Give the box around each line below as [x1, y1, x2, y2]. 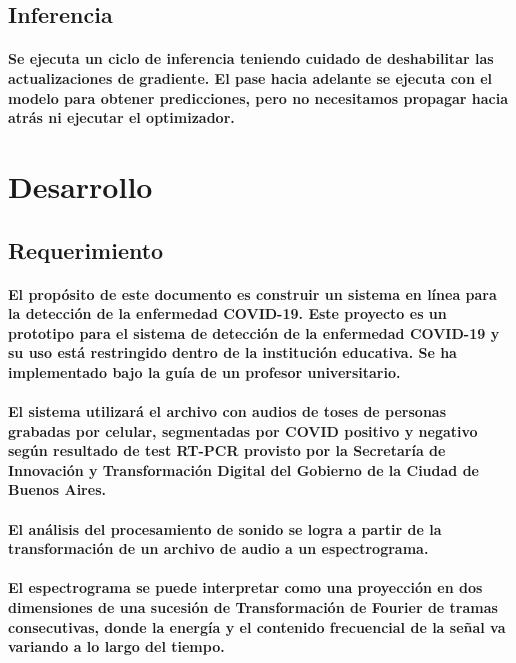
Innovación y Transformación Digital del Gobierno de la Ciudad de [8, 459, 479, 480]
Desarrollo [8, 165, 153, 206]
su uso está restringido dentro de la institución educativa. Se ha [8, 342, 457, 363]
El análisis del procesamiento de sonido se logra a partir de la [8, 518, 442, 539]
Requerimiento [8, 234, 164, 265]
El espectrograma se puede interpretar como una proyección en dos [8, 577, 483, 598]
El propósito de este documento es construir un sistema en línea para [8, 283, 497, 304]
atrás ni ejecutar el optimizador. [8, 107, 235, 128]
